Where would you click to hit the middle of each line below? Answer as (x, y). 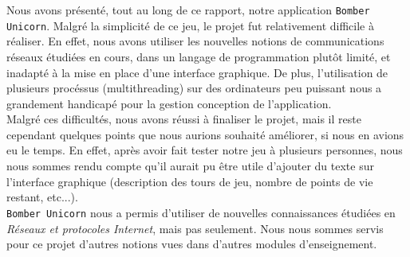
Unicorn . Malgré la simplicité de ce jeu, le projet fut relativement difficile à (190, 25)
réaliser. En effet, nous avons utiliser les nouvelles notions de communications (195, 41)
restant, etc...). (42, 197)
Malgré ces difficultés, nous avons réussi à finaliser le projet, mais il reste (184, 119)
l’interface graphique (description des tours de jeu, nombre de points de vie (190, 181)
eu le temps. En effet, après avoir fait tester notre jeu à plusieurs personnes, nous (205, 150)
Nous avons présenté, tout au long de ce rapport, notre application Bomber (188, 10)
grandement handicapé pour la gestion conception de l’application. (169, 103)
